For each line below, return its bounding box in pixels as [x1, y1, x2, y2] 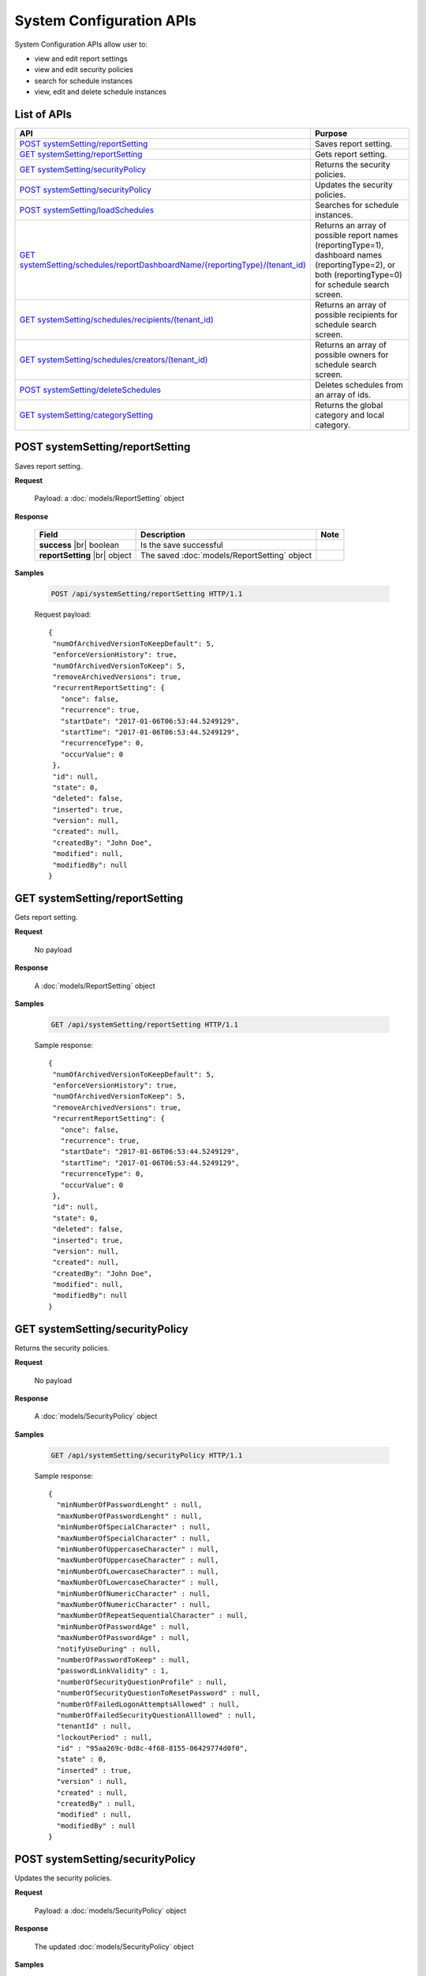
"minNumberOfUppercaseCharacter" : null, [56, 1545, 219, 1554]
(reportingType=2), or [314, 259, 396, 270]
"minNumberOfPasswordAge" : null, [56, 1622, 190, 1631]
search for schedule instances [34, 76, 133, 85]
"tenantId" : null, [56, 1721, 132, 1731]
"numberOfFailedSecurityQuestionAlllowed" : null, [56, 1710, 256, 1719]
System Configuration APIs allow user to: [14, 40, 148, 49]
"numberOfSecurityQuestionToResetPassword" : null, [56, 1688, 260, 1698]
